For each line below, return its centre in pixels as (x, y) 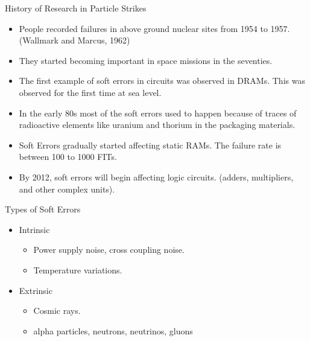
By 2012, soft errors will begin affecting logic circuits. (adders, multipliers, (156, 177)
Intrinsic (34, 229)
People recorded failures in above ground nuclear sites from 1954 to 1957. (154, 28)
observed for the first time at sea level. (90, 92)
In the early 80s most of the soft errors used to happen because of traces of (158, 113)
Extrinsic (36, 290)
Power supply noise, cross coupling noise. (109, 250)
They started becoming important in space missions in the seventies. (146, 60)
